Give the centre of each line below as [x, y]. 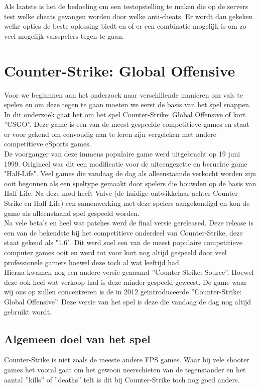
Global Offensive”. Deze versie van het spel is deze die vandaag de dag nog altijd [128, 301]
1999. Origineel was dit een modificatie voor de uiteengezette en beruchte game [126, 163]
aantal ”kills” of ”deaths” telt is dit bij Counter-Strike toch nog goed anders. [122, 379]
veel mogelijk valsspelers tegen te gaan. [64, 35]
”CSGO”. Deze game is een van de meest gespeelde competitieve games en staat [127, 124]
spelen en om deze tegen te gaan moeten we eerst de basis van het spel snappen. [127, 104]
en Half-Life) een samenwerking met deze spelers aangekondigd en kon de [137, 203]
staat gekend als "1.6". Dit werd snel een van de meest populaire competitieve [123, 242]
